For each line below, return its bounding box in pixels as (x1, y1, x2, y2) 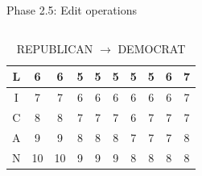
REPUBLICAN (16, 40, 93, 57)
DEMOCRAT (117, 40, 186, 57)
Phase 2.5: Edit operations (6, 2, 137, 18)
